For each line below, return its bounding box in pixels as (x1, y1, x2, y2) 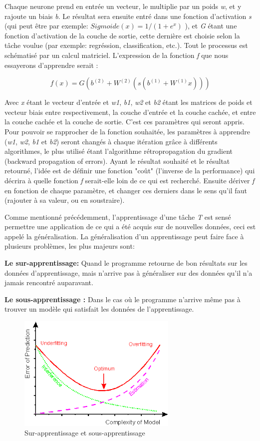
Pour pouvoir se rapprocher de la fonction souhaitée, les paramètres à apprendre (4, 126, 251, 136)
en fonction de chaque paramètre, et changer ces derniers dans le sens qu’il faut (4, 185, 247, 195)
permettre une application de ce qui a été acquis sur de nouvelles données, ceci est (4, 221, 256, 232)
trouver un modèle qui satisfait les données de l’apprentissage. (4, 304, 194, 314)
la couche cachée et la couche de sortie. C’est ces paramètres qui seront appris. (4, 116, 245, 127)
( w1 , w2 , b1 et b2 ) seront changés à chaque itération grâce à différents (4, 136, 218, 146)
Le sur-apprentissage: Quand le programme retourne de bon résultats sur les (4, 258, 248, 268)
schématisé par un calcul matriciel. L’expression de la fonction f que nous (4, 49, 229, 60)
